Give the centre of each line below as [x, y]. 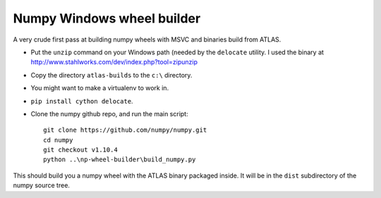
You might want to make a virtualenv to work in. [100, 88]
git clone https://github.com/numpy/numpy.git [125, 130]
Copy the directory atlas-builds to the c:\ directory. [111, 75]
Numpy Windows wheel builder [107, 18]
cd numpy [58, 140]
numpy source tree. [42, 185]
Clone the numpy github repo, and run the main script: [109, 113]
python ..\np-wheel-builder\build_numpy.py [120, 160]
